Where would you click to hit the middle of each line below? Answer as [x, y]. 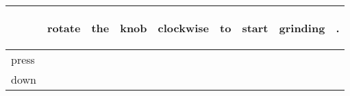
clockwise [184, 28]
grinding [302, 28]
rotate [64, 28]
